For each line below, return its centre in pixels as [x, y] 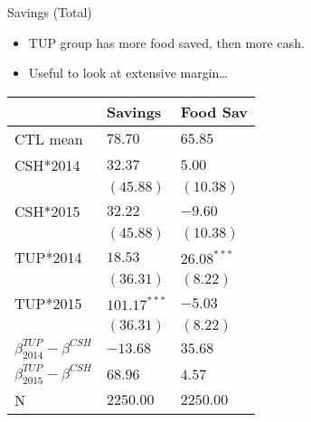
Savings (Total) [50, 12]
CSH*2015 [47, 211]
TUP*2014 [48, 257]
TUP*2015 [48, 303]
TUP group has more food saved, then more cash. [166, 42]
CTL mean [49, 138]
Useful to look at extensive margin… [128, 73]
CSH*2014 [47, 164]
